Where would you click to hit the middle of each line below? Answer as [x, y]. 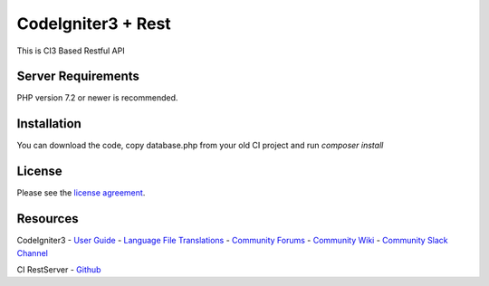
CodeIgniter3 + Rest [94, 24]
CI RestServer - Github [59, 269]
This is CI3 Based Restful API [71, 51]
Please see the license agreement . [81, 193]
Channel [33, 253]
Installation [49, 124]
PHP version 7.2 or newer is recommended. [97, 98]
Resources [48, 219]
